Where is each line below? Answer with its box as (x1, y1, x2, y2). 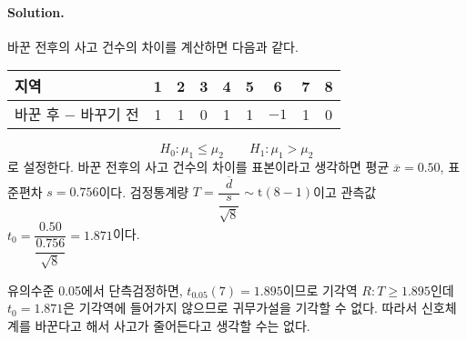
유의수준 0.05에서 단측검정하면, (7, 280, 183, 299)
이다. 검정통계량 (98, 182, 189, 201)
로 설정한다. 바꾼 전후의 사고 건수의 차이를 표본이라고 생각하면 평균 (7, 157, 390, 176)
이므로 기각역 (282, 280, 358, 299)
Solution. (7, 2, 65, 21)
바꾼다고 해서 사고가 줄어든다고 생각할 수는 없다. (35, 315, 310, 335)
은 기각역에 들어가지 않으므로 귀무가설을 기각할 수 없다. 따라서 (63, 298, 418, 317)
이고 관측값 (313, 182, 377, 201)
